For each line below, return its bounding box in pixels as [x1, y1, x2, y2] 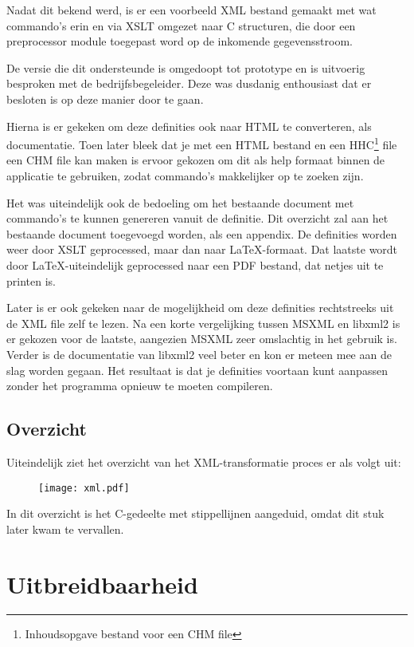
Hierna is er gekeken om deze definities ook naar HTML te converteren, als [6, 117, 372, 134]
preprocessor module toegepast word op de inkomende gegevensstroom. [6, 33, 353, 49]
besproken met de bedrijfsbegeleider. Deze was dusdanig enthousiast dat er [6, 75, 372, 92]
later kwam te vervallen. [6, 520, 124, 537]
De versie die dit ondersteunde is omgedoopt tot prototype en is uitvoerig [6, 59, 365, 76]
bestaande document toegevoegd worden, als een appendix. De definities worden [6, 225, 397, 242]
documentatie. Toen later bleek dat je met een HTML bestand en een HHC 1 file [6, 134, 397, 152]
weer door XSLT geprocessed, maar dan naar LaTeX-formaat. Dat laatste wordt [6, 241, 398, 258]
